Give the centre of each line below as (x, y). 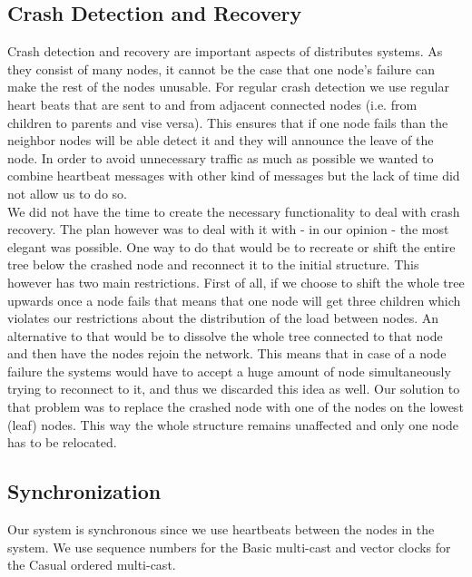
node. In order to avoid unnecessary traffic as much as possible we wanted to (221, 157)
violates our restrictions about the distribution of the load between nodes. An (223, 318)
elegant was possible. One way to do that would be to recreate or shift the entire (231, 246)
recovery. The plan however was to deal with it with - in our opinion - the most (228, 229)
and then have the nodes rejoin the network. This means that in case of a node (227, 353)
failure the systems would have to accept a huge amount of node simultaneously (229, 371)
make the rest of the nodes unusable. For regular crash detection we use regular (228, 87)
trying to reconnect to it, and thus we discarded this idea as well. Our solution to (234, 389)
